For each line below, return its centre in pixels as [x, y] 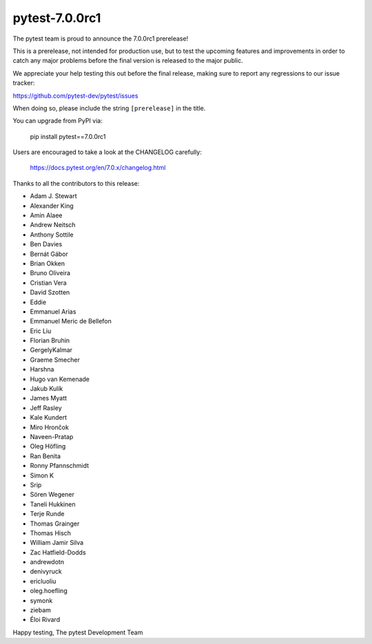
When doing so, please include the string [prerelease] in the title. [109, 108]
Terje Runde [47, 514]
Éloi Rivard [45, 620]
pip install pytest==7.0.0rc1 [68, 136]
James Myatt [49, 398]
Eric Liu [41, 331]
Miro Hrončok [49, 427]
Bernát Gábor [49, 254]
